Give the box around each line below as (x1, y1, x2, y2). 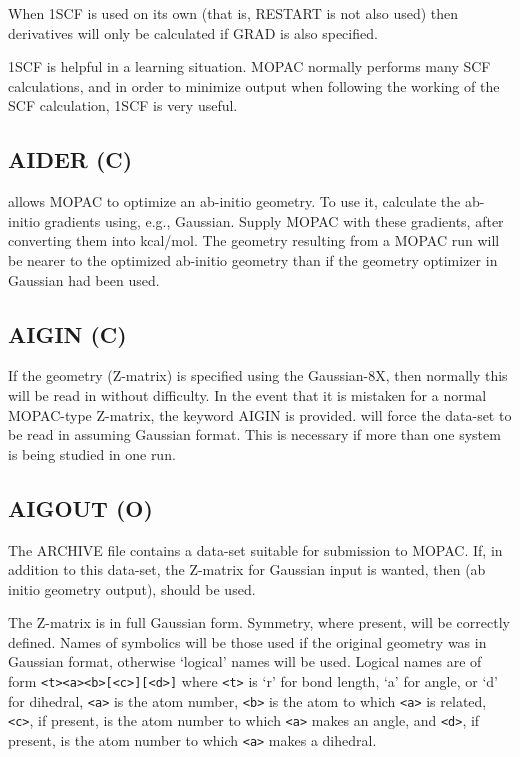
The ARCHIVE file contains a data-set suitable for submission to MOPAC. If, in (8, 539, 503, 560)
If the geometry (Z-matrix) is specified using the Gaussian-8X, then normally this (8, 365, 508, 386)
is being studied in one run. (8, 443, 176, 464)
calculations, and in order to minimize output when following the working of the (8, 75, 500, 96)
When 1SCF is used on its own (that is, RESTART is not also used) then (8, 3, 459, 23)
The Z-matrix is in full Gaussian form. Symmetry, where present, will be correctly (8, 612, 510, 633)
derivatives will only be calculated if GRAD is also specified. (8, 22, 378, 43)
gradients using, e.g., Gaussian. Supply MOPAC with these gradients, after (44, 210, 504, 231)
